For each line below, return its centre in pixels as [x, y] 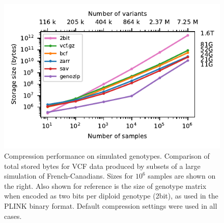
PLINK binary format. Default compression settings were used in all [111, 206]
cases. [13, 216]
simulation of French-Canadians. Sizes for [69, 176]
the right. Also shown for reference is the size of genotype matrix [105, 185]
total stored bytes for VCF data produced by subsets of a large [102, 166]
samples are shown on [182, 176]
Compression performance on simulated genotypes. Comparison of [107, 156]
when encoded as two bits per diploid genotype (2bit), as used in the [111, 196]
